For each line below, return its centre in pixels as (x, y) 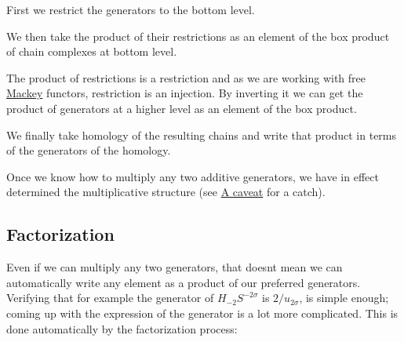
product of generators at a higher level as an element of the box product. (182, 108)
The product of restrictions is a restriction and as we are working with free (186, 77)
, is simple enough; (344, 298)
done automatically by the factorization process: (122, 328)
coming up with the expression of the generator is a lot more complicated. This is (202, 313)
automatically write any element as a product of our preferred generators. (184, 282)
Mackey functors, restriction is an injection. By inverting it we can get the (185, 93)
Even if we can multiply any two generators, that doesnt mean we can (175, 267)
